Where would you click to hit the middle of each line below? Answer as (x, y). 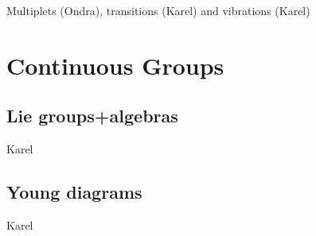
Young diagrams (74, 192)
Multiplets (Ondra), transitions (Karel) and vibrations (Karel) (158, 10)
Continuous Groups (115, 65)
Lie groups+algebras (92, 116)
